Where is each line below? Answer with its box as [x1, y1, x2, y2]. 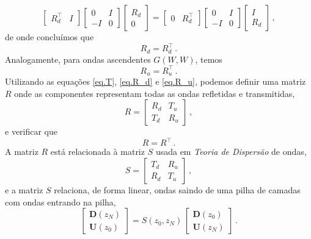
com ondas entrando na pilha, [5, 195, 116, 208]
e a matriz [5, 183, 43, 196]
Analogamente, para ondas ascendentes [5, 52, 151, 65]
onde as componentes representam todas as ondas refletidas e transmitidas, [14, 87, 295, 99]
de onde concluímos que [5, 30, 94, 43]
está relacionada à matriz [50, 145, 145, 158]
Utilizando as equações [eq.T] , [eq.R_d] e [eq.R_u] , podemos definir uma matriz [5, 75, 306, 88]
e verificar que [5, 125, 58, 138]
